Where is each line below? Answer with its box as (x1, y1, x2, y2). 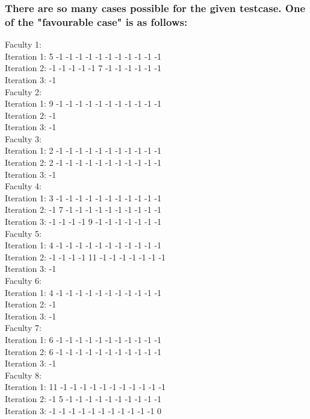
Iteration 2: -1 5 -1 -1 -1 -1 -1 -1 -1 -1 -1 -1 (5, 392, 162, 405)
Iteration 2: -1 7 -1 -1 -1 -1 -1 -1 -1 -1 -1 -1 (5, 203, 162, 216)
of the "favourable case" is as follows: (5, 14, 188, 29)
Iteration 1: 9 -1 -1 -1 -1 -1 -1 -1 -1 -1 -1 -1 (5, 97, 162, 110)
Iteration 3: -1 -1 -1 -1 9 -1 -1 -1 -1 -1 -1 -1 (5, 215, 162, 228)
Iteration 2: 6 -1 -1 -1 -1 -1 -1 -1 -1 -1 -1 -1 (5, 345, 162, 358)
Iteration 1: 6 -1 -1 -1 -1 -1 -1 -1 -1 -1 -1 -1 (5, 333, 162, 345)
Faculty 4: (5, 180, 42, 192)
